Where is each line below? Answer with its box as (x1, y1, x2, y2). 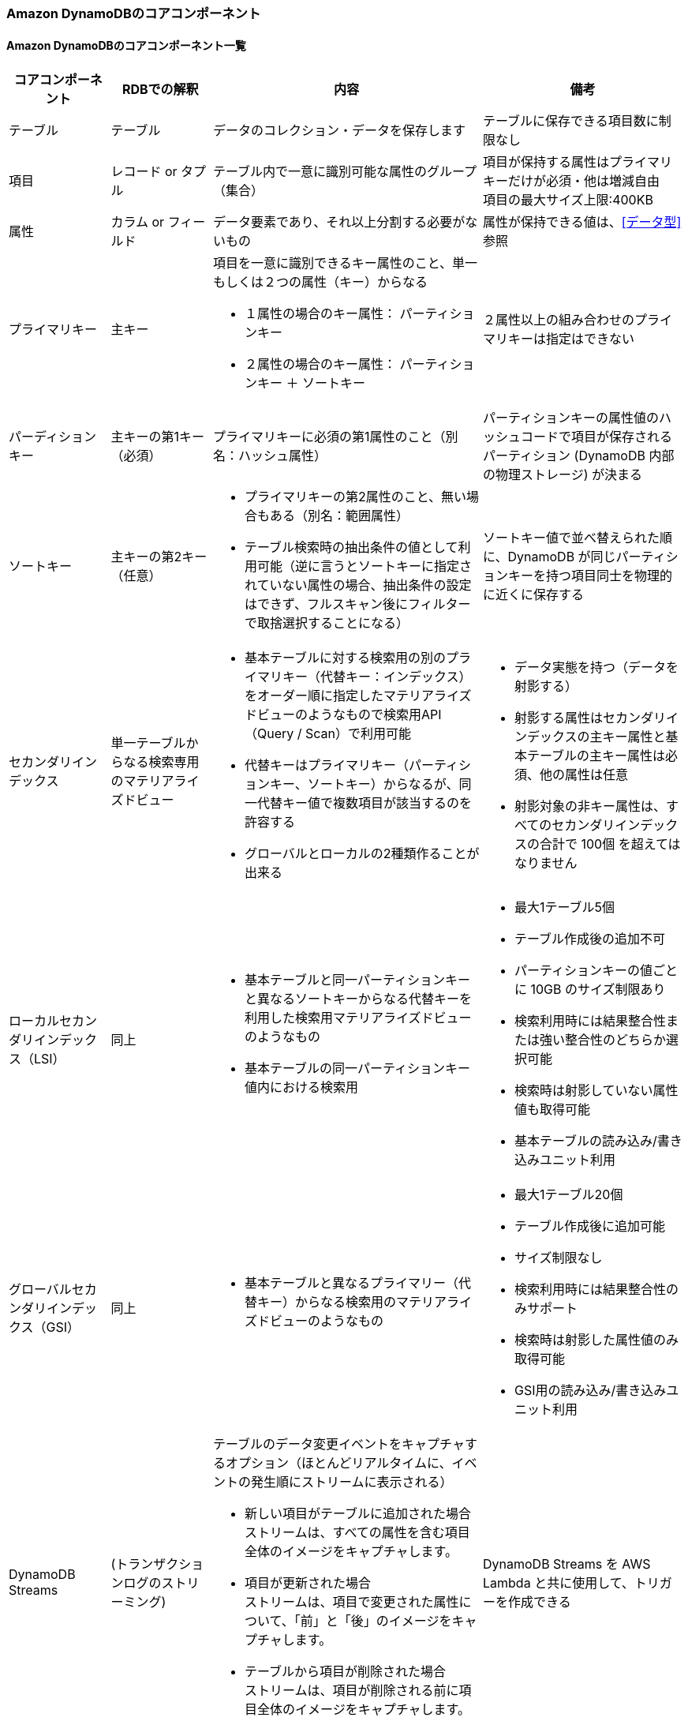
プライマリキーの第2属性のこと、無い (245, 489, 467, 505)
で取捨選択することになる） (245, 615, 409, 632)
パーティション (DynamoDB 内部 (483, 448, 675, 464)
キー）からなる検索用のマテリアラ (257, 1294, 460, 1310)
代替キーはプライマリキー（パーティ (245, 757, 459, 774)
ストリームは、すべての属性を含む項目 (245, 1524, 470, 1541)
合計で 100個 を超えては (540, 836, 681, 853)
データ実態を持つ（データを (514, 659, 679, 676)
